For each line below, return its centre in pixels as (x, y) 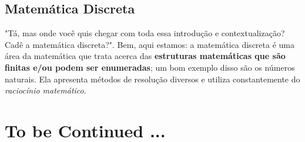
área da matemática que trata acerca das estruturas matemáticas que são (145, 56)
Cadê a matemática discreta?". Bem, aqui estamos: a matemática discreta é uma (150, 44)
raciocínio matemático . (46, 90)
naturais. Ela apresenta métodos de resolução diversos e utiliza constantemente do (152, 79)
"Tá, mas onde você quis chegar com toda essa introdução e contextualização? (145, 33)
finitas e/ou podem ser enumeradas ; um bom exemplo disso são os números (150, 67)
